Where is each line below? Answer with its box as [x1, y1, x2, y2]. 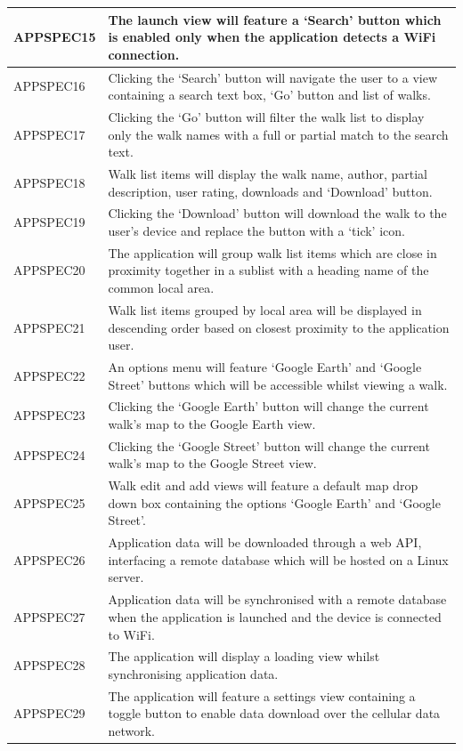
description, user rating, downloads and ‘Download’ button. [108, 182, 433, 200]
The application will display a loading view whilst [108, 647, 380, 666]
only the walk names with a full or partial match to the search [108, 125, 449, 143]
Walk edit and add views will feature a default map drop [108, 476, 418, 495]
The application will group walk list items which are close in [108, 243, 437, 262]
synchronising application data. [108, 664, 279, 682]
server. [108, 568, 144, 586]
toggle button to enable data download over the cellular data [108, 704, 441, 723]
